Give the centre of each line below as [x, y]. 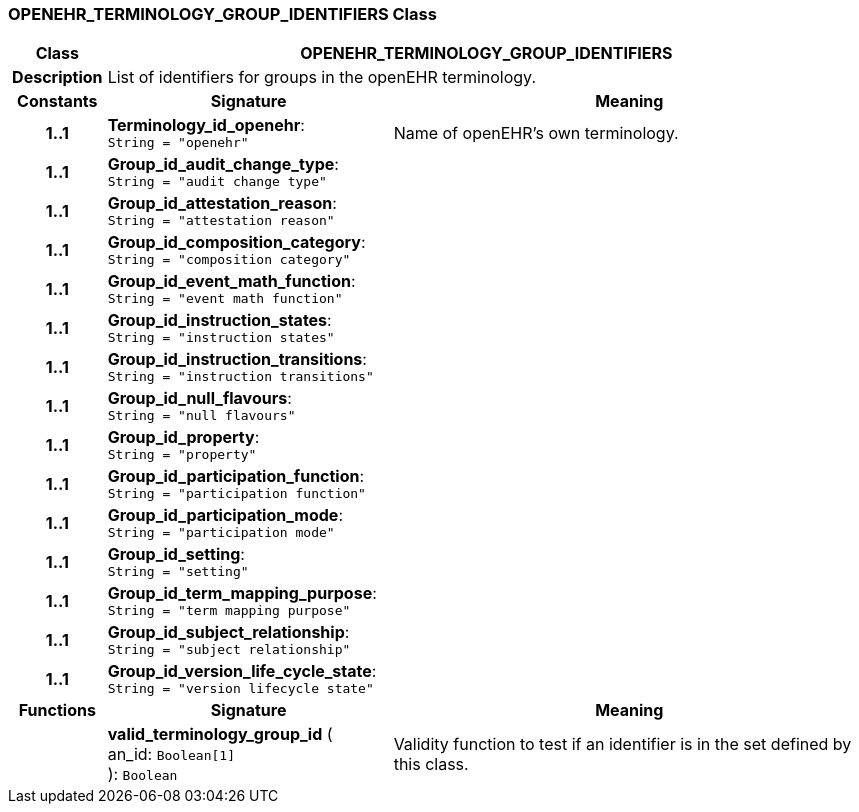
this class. [431, 764]
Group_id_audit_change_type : [223, 164]
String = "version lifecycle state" [240, 689]
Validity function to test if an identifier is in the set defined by [622, 744]
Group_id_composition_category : [236, 242]
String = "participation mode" [221, 533]
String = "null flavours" [201, 416]
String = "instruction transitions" [240, 377]
